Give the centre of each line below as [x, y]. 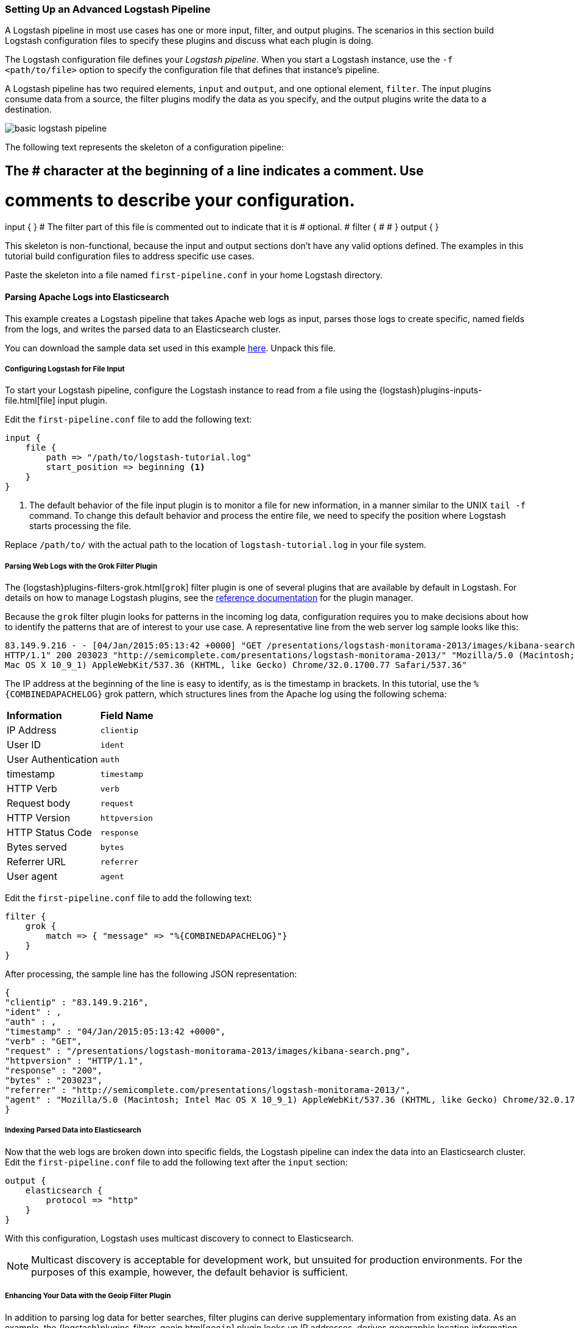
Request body [39, 803]
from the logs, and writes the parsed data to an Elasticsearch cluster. [143, 329]
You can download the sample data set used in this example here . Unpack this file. [170, 348]
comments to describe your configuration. [180, 200]
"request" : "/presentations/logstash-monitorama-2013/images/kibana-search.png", [208, 1051]
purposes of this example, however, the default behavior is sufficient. [190, 1272]
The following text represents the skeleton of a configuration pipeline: [144, 147]
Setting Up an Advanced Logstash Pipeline [108, 9]
